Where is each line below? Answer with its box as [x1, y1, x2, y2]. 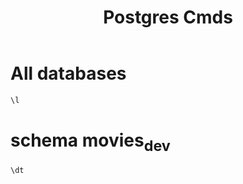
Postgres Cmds [103, 6, 233, 29]
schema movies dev [10, 129, 171, 155]
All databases [10, 62, 127, 85]
